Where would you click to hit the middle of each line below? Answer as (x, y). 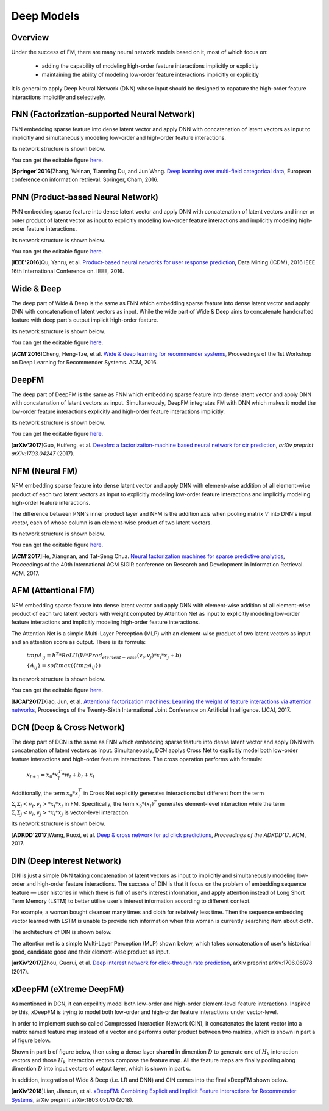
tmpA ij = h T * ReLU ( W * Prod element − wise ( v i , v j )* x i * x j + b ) (104, 656)
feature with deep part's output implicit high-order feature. (85, 320)
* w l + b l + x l (78, 776)
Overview (30, 38)
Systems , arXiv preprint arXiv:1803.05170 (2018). (73, 1099)
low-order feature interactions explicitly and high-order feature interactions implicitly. (118, 411)
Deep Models (45, 16)
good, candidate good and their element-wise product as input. (91, 952)
